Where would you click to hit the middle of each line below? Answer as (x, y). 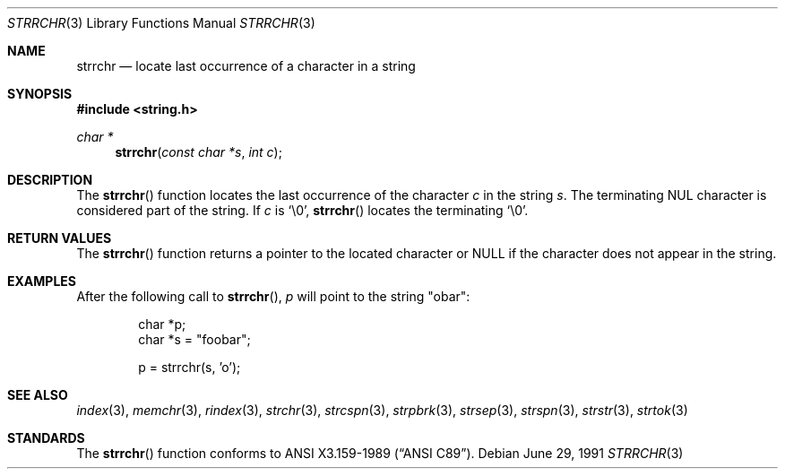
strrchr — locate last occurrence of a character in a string (246, 66)
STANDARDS (46, 438)
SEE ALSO (38, 395)
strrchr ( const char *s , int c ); (198, 152)
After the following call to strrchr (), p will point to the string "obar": (273, 296)
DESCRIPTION (50, 180)
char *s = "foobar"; (194, 339)
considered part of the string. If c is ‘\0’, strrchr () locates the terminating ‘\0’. (302, 210)
